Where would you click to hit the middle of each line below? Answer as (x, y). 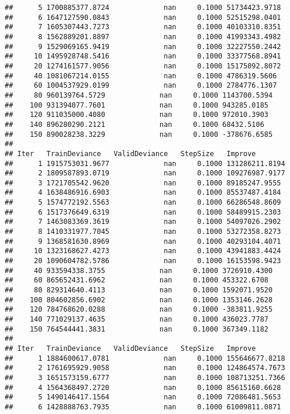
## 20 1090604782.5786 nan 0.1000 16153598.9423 (143, 261)
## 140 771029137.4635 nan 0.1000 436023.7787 (137, 319)
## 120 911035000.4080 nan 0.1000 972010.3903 (137, 115)
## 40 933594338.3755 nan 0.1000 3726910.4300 (139, 270)
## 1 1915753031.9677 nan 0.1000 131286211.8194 (145, 163)
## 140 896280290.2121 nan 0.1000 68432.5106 (134, 124)
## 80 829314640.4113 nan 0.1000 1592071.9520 (139, 290)
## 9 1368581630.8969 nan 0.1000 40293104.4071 (143, 241)
